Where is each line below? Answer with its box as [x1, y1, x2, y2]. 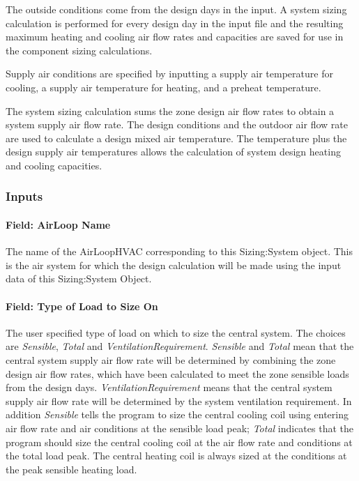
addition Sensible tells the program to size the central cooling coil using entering [6, 407, 349, 422]
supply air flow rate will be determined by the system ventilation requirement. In [6, 393, 352, 408]
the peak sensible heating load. [6, 461, 137, 476]
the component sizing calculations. [6, 43, 153, 57]
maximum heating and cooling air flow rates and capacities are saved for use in [6, 29, 344, 44]
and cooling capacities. [6, 158, 102, 172]
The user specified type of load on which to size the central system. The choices [6, 325, 346, 339]
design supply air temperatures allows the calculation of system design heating [6, 144, 341, 159]
